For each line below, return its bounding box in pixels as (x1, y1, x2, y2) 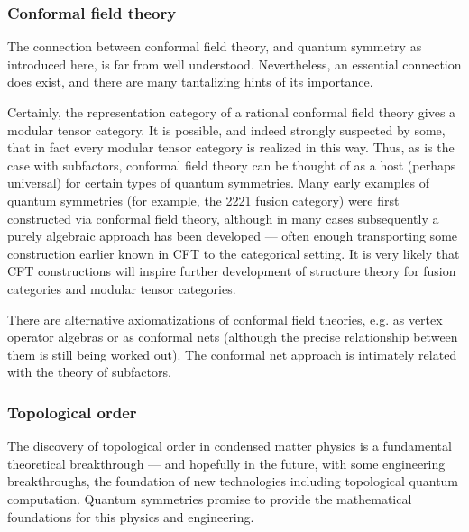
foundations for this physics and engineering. (7, 507, 254, 526)
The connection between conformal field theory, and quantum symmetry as (7, 37, 422, 56)
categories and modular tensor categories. (7, 279, 236, 298)
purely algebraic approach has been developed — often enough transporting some (7, 226, 458, 245)
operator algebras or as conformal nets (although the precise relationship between (7, 327, 458, 346)
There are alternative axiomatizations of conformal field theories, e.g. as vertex (7, 309, 443, 328)
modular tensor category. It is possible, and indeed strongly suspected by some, (7, 120, 446, 139)
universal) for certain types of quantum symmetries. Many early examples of (7, 173, 430, 192)
